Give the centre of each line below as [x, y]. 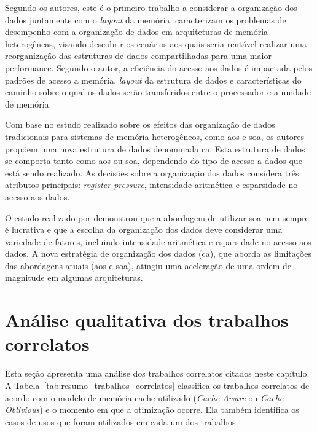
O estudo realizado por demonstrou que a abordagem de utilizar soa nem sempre [157, 217]
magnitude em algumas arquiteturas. [74, 277]
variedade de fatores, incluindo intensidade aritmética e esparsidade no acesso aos [158, 241]
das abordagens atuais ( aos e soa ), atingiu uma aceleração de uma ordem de [148, 265]
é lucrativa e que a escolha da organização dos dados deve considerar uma [144, 230]
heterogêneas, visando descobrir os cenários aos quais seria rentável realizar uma [156, 43]
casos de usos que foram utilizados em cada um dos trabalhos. [122, 421]
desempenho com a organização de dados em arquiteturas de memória [137, 32]
